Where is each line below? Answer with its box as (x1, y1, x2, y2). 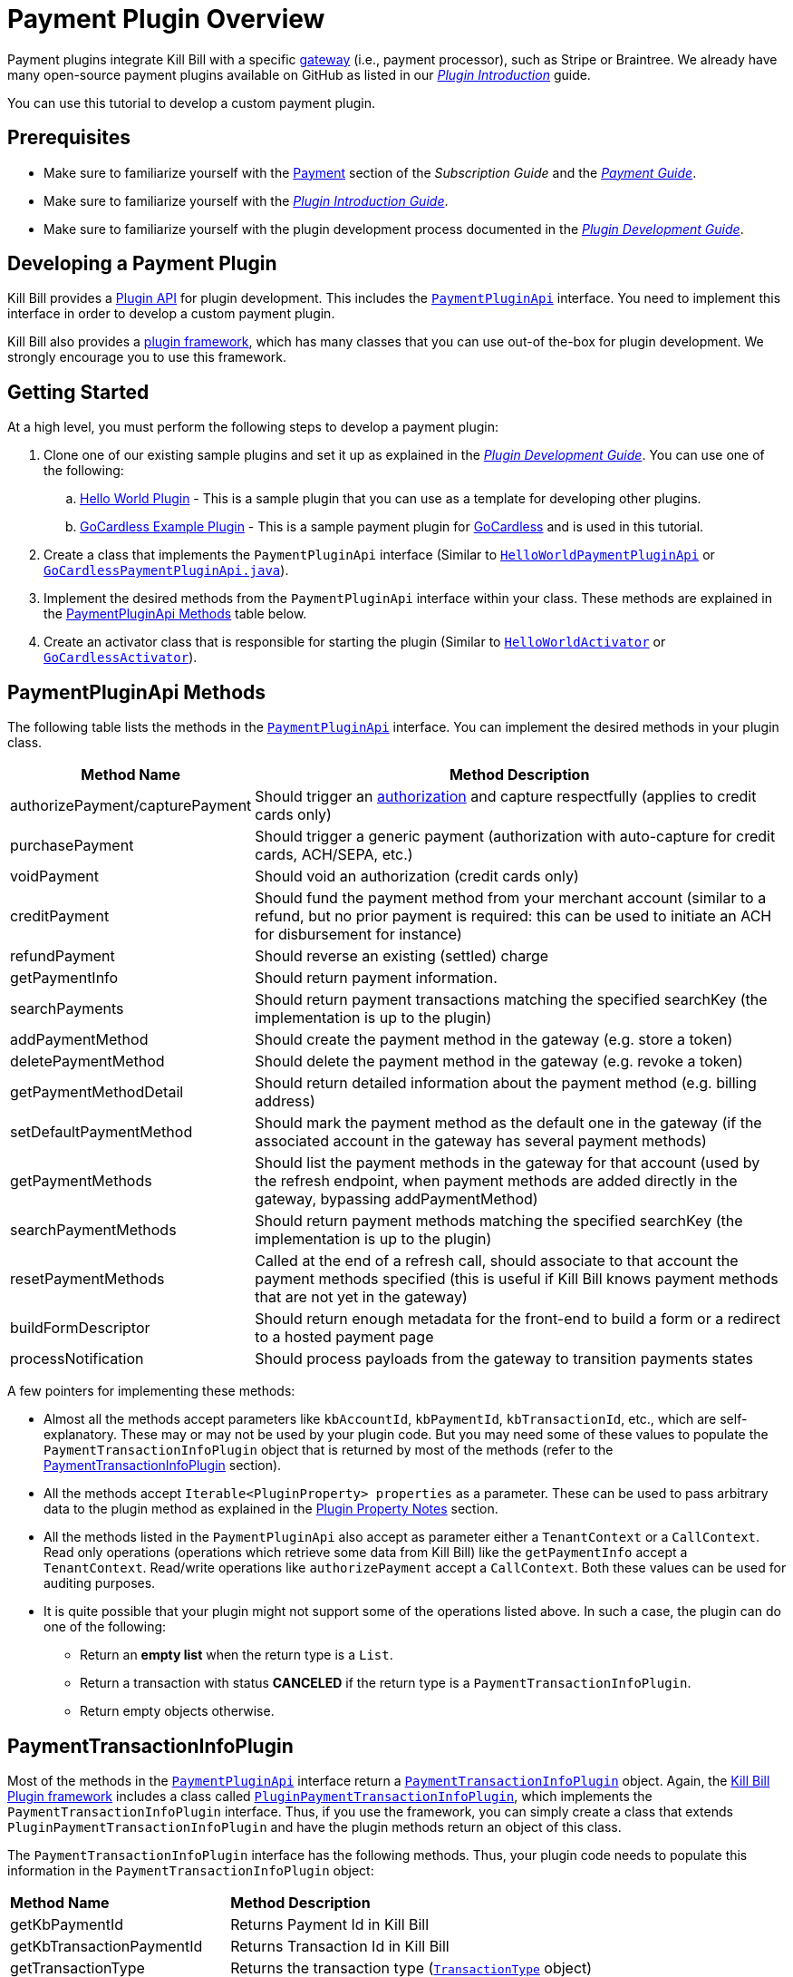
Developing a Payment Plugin (7, 252, 277, 276)
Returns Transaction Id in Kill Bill (230, 1936, 450, 1955)
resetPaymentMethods (10, 1270, 165, 1289)
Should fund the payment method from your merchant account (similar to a (255, 889, 767, 908)
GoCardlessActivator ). (44, 649, 198, 666)
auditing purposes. (44, 1575, 156, 1592)
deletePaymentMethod (10, 1052, 165, 1071)
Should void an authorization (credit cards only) (255, 867, 579, 886)
